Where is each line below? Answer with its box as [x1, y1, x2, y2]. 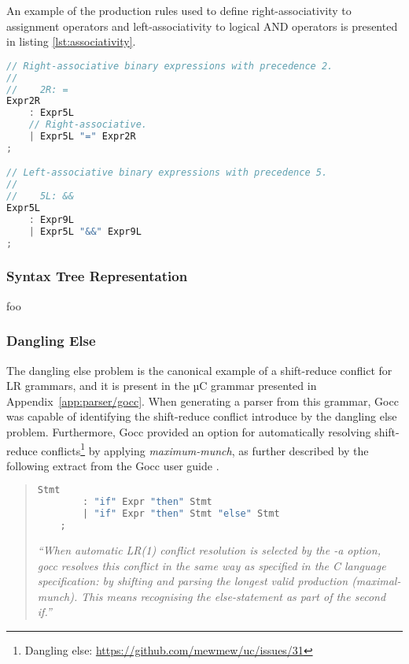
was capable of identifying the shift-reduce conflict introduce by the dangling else [6, 408, 397, 425]
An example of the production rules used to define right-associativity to [6, 2, 352, 18]
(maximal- [352, 573, 401, 589]
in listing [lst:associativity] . [6, 33, 136, 50]
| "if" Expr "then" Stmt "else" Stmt [83, 508, 280, 520]
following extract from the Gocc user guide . [6, 457, 219, 473]
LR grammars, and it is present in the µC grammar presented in [6, 377, 317, 394]
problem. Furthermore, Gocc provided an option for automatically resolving [6, 423, 371, 440]
